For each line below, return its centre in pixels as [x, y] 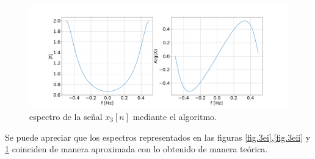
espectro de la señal [66, 116]
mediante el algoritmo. [175, 116]
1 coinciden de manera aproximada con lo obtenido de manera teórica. [136, 149]
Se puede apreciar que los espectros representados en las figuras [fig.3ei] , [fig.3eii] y [158, 137]
